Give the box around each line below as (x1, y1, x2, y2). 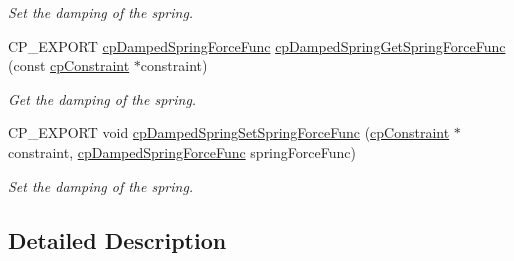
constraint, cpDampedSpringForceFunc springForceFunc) (8, 141, 356, 162)
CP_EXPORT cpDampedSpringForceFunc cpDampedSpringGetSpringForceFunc (8, 35, 506, 56)
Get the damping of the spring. (8, 88, 197, 109)
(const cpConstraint (8, 55, 130, 76)
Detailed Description (8, 224, 227, 255)
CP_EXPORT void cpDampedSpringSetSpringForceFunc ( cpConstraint (8, 122, 450, 143)
